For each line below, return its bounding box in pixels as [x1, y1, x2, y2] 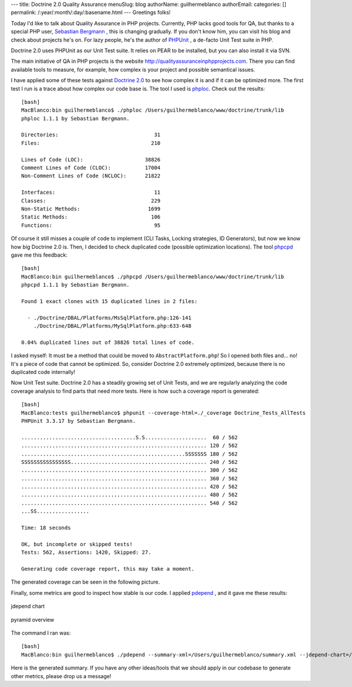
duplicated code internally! [11, 369, 76, 376]
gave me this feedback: [11, 251, 67, 258]
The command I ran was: [11, 629, 71, 637]
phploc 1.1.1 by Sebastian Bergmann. [21, 115, 130, 122]
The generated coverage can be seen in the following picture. [11, 578, 160, 585]
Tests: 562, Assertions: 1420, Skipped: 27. [21, 549, 152, 556]
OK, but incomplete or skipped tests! [21, 541, 133, 547]
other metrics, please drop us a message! [11, 672, 111, 679]
